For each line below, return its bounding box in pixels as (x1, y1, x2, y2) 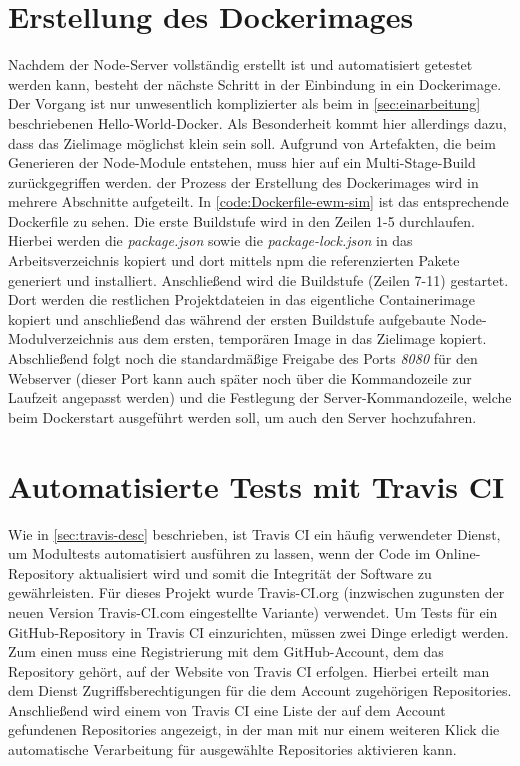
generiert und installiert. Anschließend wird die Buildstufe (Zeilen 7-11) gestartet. (8, 269, 509, 290)
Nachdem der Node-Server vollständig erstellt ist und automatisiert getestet (8, 54, 473, 75)
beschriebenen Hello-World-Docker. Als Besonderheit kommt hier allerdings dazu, (8, 112, 507, 133)
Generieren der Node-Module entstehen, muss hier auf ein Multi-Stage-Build (8, 152, 476, 173)
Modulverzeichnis (8, 328, 114, 349)
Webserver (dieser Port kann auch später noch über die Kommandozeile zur (8, 367, 472, 388)
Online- (435, 543, 481, 564)
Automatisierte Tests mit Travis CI (8, 465, 505, 506)
